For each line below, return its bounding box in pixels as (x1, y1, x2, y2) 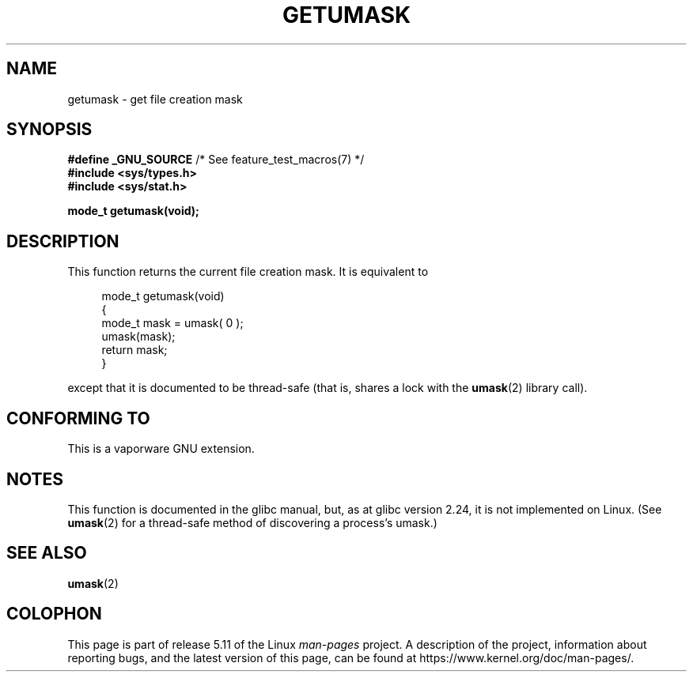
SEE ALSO (6, 543, 87, 563)
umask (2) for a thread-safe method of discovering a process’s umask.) (67, 515, 437, 529)
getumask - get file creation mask (67, 92, 243, 106)
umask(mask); (101, 330, 176, 344)
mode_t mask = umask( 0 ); (101, 316, 244, 330)
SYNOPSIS (6, 119, 93, 140)
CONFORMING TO (6, 408, 150, 428)
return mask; (101, 343, 168, 357)
